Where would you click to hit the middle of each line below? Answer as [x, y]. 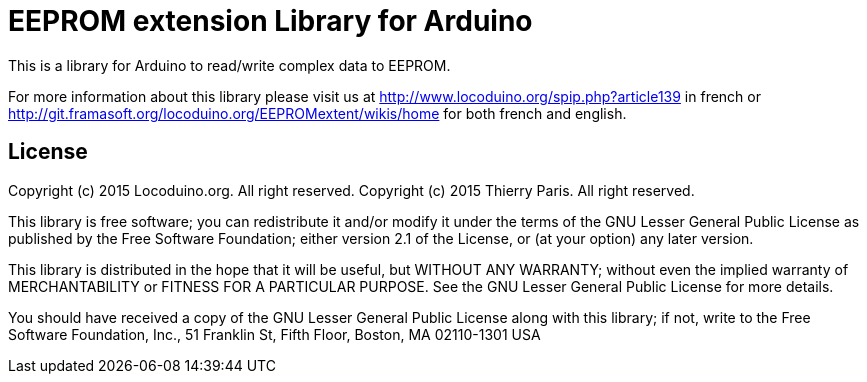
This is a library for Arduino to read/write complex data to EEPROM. [229, 65]
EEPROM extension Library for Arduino [270, 21]
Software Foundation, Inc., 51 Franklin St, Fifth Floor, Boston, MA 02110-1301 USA [274, 334]
